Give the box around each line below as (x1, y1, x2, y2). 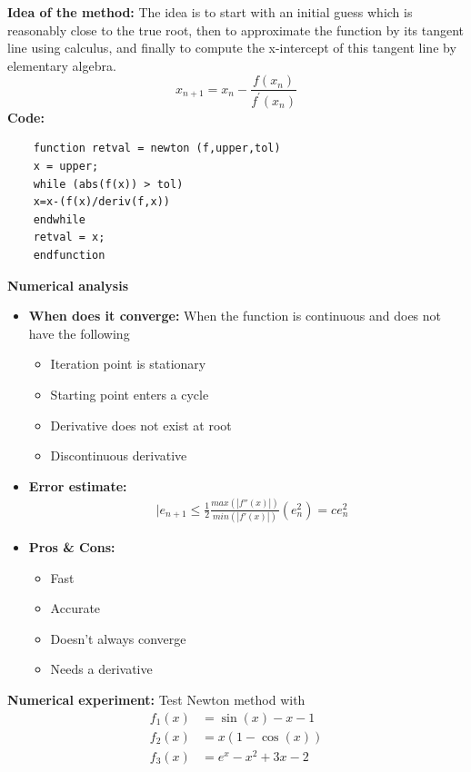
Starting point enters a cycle (50, 384, 209, 403)
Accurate (50, 599, 101, 618)
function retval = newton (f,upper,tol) (33, 142, 281, 155)
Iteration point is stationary (50, 354, 206, 373)
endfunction (33, 248, 105, 262)
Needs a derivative (50, 659, 153, 678)
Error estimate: (28, 476, 127, 495)
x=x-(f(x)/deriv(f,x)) (33, 195, 170, 209)
